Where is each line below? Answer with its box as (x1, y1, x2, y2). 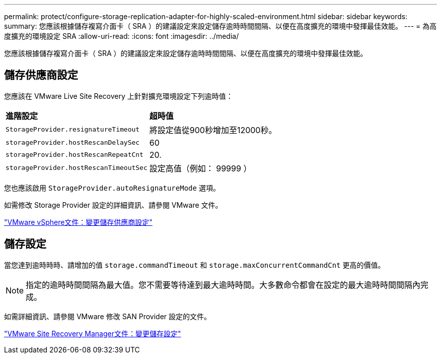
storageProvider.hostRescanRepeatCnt (6, 151, 143, 159)
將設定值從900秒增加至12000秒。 (149, 125, 277, 135)
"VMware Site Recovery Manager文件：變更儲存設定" (4, 329, 181, 338)
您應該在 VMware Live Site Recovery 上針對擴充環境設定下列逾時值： (4, 91, 233, 100)
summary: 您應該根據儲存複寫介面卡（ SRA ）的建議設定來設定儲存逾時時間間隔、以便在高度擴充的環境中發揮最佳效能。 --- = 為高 (4, 22, 437, 30)
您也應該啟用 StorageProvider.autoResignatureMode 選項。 (4, 183, 220, 192)
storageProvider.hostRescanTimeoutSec (6, 164, 148, 172)
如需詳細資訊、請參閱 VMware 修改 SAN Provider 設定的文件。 (4, 312, 211, 321)
